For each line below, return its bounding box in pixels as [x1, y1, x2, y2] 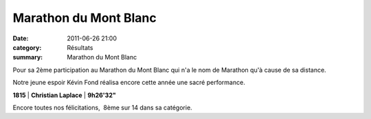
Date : [12, 34, 29, 42]
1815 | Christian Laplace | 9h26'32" [12, 91, 116, 99]
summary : [12, 53, 43, 62]
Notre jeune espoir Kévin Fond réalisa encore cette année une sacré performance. [12, 79, 245, 87]
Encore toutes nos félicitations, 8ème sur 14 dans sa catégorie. [12, 103, 192, 111]
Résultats [67, 43, 93, 51]
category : [12, 43, 42, 51]
